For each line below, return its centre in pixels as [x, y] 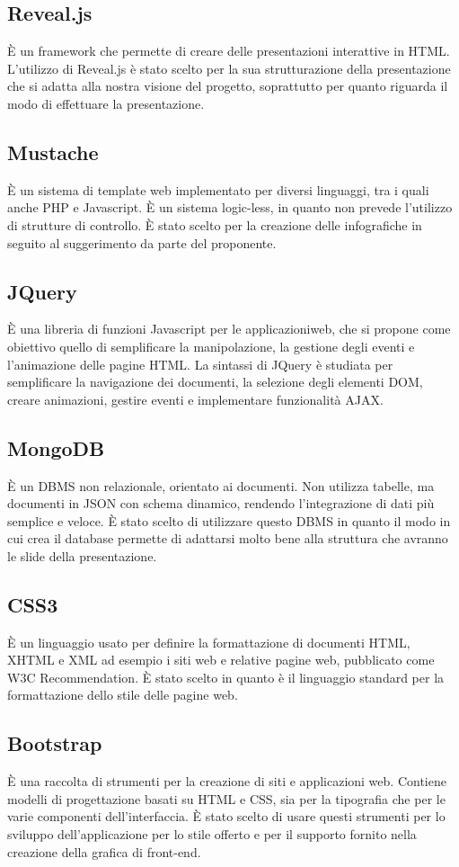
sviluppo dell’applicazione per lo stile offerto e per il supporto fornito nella [212, 834]
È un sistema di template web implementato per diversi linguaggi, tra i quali [218, 189]
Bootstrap [55, 743]
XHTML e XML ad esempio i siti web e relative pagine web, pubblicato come [221, 660]
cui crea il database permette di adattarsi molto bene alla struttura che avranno [228, 538]
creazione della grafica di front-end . [104, 851]
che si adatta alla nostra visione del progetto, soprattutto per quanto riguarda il [228, 86]
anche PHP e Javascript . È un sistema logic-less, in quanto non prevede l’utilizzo [230, 207]
